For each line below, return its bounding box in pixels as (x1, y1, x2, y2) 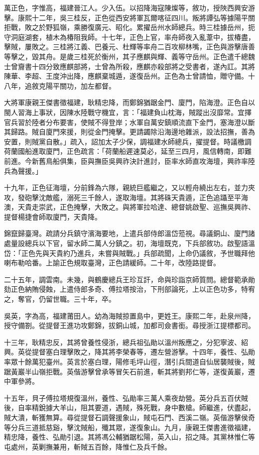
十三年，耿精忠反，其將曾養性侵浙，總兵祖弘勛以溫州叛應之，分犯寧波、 (4, 337, 241, 347)
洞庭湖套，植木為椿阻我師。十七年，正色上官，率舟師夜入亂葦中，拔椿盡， (10, 31, 255, 42)
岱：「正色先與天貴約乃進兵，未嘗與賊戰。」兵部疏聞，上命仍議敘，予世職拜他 (4, 247, 255, 258)
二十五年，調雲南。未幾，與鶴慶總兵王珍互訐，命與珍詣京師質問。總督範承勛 (4, 274, 255, 284)
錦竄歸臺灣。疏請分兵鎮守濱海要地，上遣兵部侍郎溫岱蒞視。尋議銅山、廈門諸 (4, 228, 255, 238)
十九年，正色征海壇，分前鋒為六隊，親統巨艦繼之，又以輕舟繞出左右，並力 (4, 182, 248, 193)
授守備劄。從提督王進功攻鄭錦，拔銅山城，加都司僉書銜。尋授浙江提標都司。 (4, 320, 255, 331)
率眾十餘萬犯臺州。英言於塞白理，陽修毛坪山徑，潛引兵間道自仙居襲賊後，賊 (4, 356, 255, 366)
